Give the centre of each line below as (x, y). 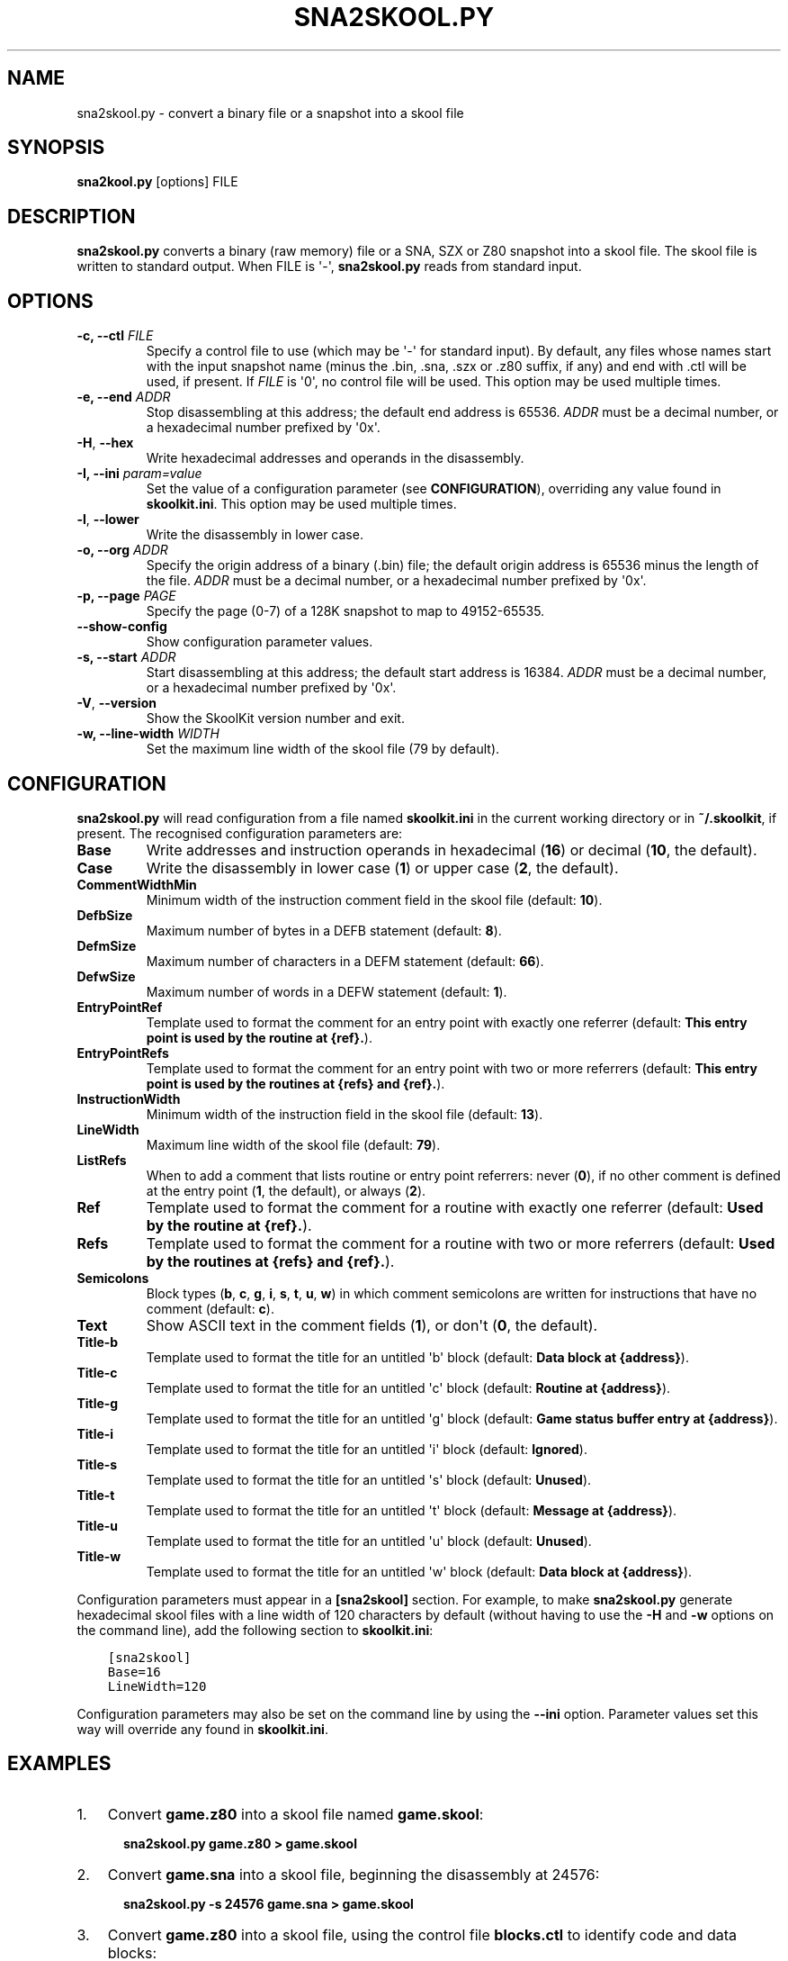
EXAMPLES (59, 1764)
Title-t (96, 1495)
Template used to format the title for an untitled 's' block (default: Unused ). (369, 1479)
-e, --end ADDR (124, 397)
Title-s (97, 1464)
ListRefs (102, 1160)
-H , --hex (105, 443)
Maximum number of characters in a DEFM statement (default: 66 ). (345, 961)
